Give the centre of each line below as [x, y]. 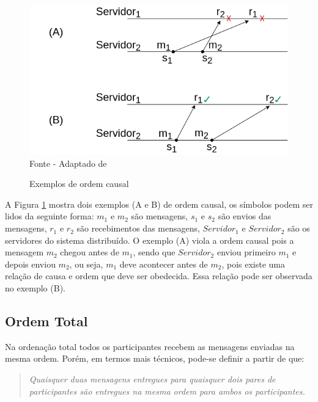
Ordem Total [46, 321]
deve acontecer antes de [164, 264]
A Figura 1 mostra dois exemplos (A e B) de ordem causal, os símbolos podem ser [159, 204]
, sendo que [154, 252]
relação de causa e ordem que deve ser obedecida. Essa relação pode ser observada [159, 276]
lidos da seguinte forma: [50, 216]
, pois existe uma [253, 264]
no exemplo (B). [35, 288]
